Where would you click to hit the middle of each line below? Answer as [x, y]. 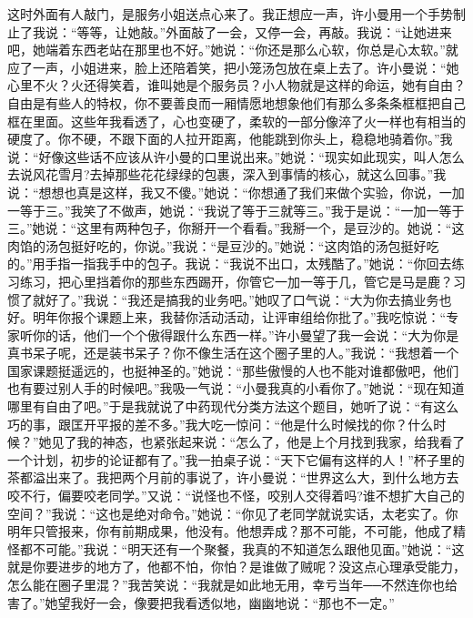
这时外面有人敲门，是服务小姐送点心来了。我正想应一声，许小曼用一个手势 [230, 14]
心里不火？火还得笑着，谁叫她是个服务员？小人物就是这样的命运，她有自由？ [236, 85]
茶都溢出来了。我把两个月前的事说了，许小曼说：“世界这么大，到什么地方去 [233, 477]
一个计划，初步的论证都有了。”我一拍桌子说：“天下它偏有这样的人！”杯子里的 [236, 459]
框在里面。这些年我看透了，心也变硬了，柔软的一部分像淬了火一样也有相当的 [236, 121]
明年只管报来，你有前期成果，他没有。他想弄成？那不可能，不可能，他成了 [230, 531]
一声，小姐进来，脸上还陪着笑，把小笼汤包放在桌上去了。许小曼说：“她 [246, 67]
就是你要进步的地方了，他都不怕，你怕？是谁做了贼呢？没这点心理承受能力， [236, 567]
